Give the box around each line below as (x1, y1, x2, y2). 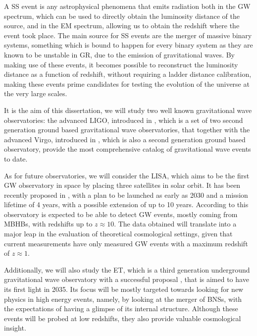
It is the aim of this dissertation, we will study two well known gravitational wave (4, 105, 252, 115)
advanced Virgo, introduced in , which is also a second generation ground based (4, 134, 246, 144)
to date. (4, 153, 28, 164)
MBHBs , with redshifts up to (4, 219, 93, 229)
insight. (4, 323, 26, 333)
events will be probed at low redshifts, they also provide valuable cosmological (4, 313, 241, 323)
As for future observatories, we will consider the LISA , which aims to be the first (4, 170, 250, 180)
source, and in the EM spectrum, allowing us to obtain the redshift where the (4, 20, 240, 31)
